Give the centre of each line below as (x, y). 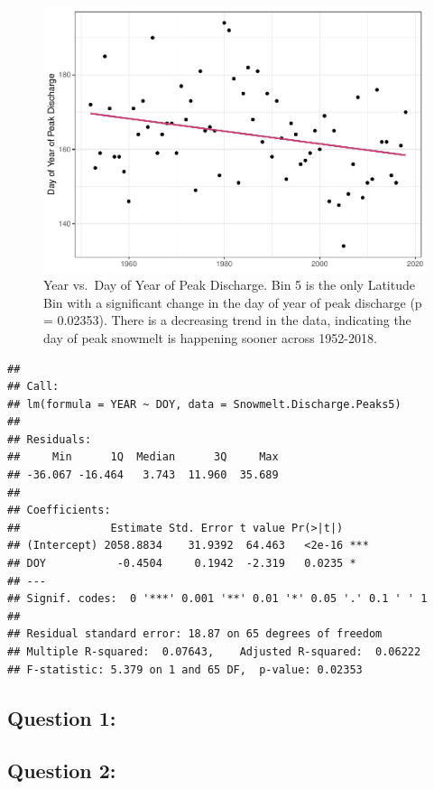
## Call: (33, 387)
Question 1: (62, 717)
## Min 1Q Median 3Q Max (143, 457)
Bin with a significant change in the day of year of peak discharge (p (233, 302)
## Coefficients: (59, 511)
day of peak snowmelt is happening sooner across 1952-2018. (210, 337)
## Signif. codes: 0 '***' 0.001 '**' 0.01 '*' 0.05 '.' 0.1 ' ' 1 (217, 599)
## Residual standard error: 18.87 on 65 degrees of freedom (195, 634)
